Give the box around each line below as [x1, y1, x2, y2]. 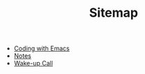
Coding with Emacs [13, 44, 70, 53]
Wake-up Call [13, 59, 54, 68]
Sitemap [89, 5, 139, 21]
